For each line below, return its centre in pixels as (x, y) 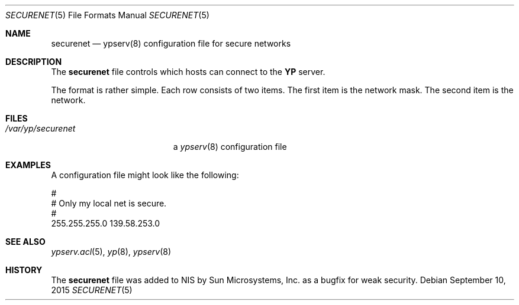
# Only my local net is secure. (109, 203)
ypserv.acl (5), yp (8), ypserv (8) (111, 252)
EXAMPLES (28, 165)
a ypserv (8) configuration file (230, 147)
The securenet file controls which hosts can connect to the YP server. (188, 72)
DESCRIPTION (34, 62)
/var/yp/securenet (41, 128)
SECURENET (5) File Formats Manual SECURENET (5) (107, 15)
